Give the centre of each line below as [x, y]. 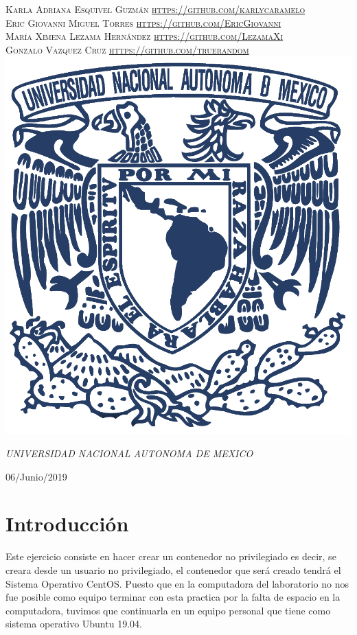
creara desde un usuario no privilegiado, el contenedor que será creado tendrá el [173, 570]
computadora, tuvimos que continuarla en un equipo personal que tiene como [168, 610]
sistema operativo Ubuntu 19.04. [74, 624]
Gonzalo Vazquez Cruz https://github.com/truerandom [127, 49]
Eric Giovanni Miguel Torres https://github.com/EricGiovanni [143, 22]
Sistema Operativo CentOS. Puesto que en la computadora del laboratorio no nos [177, 583]
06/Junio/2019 [36, 476]
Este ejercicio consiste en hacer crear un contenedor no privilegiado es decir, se [171, 556]
